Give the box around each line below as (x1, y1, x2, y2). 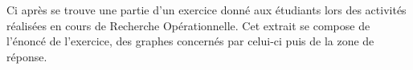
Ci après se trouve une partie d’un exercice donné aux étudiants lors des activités (6, 2, 407, 17)
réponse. (6, 48, 47, 64)
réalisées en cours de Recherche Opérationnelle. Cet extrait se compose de (6, 17, 370, 33)
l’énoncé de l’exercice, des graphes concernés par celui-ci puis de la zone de (6, 33, 374, 49)
